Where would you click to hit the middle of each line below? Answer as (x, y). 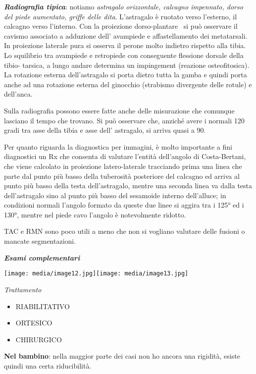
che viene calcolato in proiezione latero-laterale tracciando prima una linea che (123, 166)
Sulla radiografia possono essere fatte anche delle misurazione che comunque (119, 110)
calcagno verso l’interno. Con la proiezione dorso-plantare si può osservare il (121, 26)
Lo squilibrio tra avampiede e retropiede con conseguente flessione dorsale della (124, 55)
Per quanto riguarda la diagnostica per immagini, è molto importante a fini (118, 146)
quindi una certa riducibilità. (48, 365)
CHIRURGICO (39, 339)
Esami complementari (42, 257)
